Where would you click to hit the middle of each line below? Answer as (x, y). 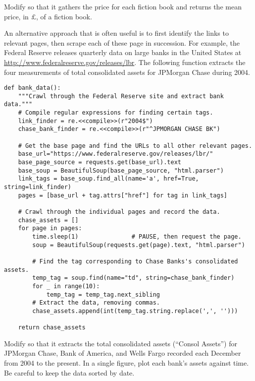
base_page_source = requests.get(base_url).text (100, 162)
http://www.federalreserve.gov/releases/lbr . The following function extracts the (125, 62)
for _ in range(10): (66, 286)
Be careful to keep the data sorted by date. (69, 372)
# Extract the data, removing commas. (96, 303)
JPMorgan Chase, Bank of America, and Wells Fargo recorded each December (123, 353)
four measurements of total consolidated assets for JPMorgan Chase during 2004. (127, 72)
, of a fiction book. (64, 16)
